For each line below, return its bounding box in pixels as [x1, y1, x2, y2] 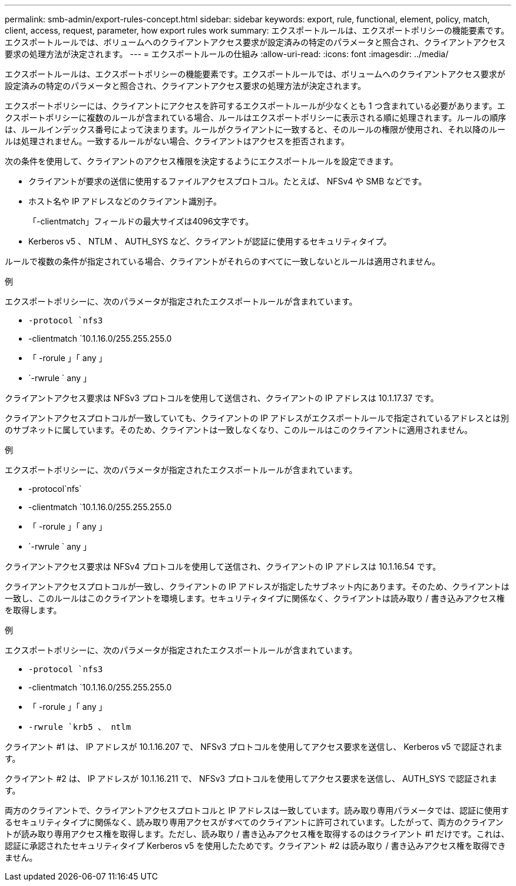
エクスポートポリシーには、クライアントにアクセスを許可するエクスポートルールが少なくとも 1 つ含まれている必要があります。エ [5, 101, 505, 111]
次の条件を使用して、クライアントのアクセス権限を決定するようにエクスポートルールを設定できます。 [5, 156, 398, 166]
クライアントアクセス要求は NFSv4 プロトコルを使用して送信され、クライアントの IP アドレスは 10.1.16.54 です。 [5, 561, 441, 571]
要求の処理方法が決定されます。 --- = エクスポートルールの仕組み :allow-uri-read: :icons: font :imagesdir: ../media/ [5, 49, 449, 59]
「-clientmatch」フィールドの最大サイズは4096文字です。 [28, 216, 254, 226]
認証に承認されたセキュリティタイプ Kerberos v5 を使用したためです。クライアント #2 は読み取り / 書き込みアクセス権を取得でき [5, 841, 506, 851]
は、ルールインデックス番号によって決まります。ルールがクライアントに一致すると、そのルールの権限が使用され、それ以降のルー [5, 124, 506, 134]
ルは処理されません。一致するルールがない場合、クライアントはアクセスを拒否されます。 [5, 136, 349, 146]
